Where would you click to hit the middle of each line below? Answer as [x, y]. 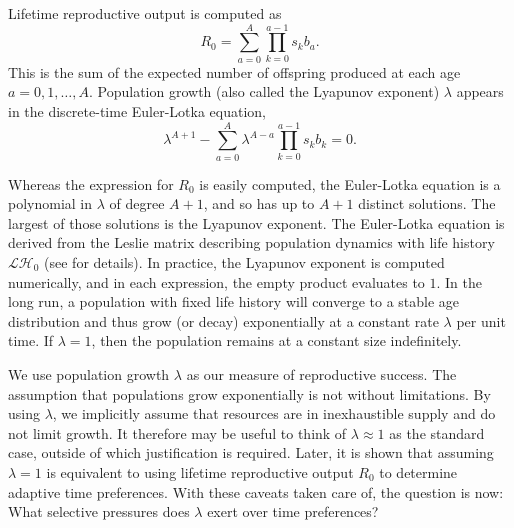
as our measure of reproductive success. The [321, 373]
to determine [418, 471]
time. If [31, 340]
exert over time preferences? [293, 511]
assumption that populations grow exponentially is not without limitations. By [249, 393]
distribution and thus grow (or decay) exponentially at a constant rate [223, 320]
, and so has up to [259, 203]
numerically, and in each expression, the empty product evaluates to [216, 281]
